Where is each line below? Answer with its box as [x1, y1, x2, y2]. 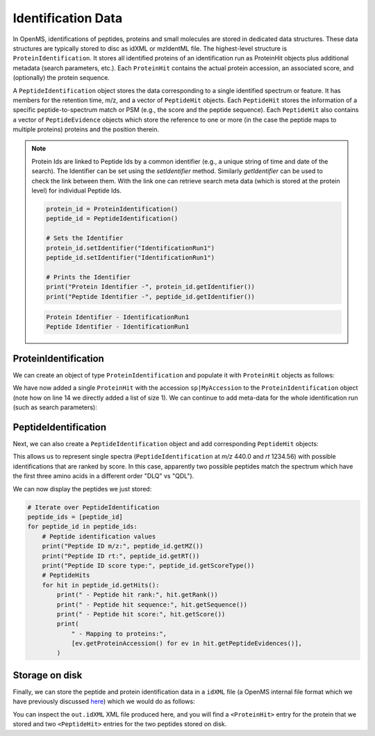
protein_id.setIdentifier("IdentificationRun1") [46, 244, 215, 252]
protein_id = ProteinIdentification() [46, 205, 178, 213]
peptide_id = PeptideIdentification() [46, 215, 178, 222]
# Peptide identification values [42, 532, 156, 540]
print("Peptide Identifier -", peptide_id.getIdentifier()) [46, 293, 256, 300]
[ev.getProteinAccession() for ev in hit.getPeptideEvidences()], [71, 639, 302, 648]
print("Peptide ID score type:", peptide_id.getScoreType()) [42, 562, 255, 569]
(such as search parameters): [12, 403, 97, 411]
